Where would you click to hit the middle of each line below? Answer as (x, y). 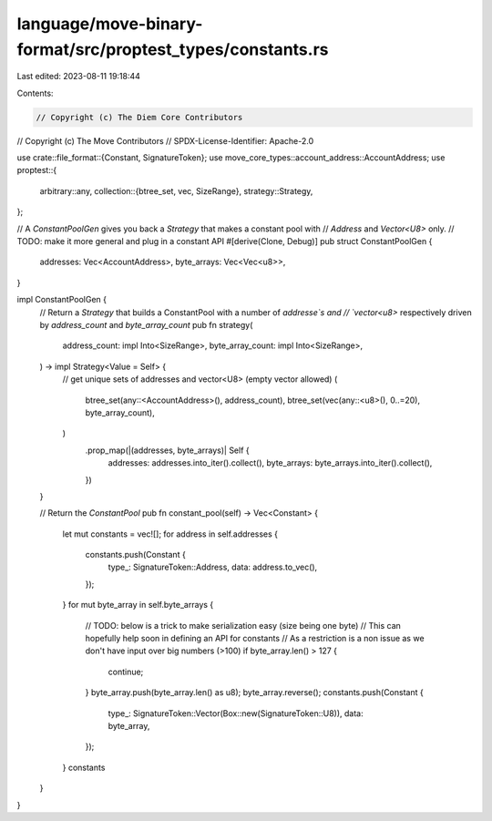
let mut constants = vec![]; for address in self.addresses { (170, 534)
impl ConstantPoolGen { (62, 300)
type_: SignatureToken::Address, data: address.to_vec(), (213, 567)
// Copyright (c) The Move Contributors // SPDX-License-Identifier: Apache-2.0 (165, 140)
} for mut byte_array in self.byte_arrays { (138, 605)
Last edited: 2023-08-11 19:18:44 (79, 77)
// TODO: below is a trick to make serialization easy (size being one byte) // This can (243, 625)
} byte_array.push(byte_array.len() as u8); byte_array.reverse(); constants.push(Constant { (254, 693)
